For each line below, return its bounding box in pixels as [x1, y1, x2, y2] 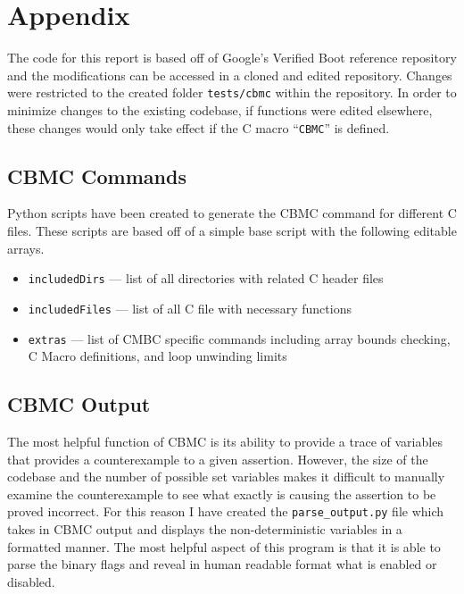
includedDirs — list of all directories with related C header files [28, 269, 384, 288]
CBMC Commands [7, 162, 186, 189]
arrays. [7, 238, 45, 257]
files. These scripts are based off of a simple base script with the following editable [7, 222, 457, 240]
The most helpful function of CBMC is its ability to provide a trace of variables [7, 431, 443, 450]
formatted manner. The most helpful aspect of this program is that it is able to [7, 537, 441, 556]
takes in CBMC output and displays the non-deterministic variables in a [7, 520, 402, 538]
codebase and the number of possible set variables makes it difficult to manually [7, 467, 445, 486]
